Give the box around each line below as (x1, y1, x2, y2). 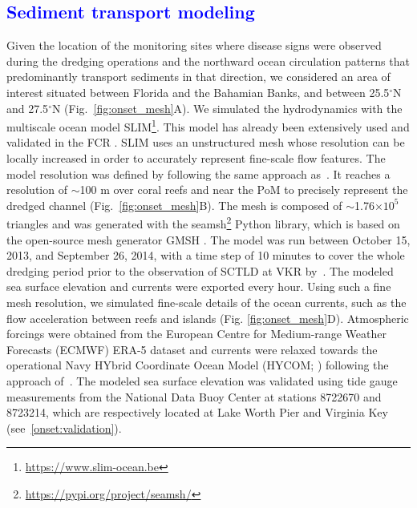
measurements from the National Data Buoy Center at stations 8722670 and (6, 388, 382, 405)
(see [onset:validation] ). (6, 419, 122, 436)
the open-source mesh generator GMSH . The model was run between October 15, (6, 231, 411, 248)
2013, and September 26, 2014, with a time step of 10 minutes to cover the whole (6, 247, 405, 264)
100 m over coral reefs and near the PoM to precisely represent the (79, 181, 408, 198)
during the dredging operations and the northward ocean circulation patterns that (6, 52, 410, 69)
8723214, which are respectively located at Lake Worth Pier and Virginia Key (6, 404, 388, 421)
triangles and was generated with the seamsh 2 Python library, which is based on (6, 213, 400, 232)
